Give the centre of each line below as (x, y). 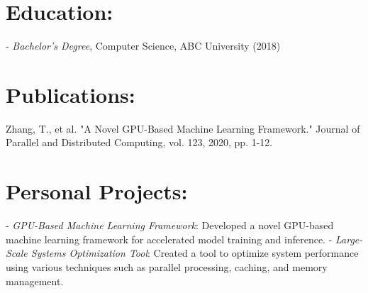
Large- (349, 239)
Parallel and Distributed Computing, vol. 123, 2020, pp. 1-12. (139, 142)
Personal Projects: (97, 191)
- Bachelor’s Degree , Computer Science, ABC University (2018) (143, 46)
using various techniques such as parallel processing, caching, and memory (167, 266)
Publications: (71, 94)
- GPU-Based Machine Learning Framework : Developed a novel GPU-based (170, 225)
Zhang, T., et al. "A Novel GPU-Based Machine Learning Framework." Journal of (183, 128)
